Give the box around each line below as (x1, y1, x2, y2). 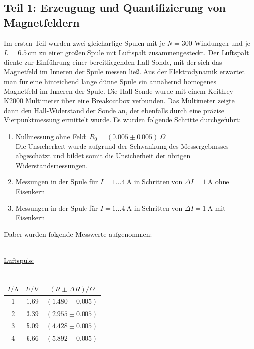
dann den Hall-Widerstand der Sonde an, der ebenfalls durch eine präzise (4, 105, 225, 115)
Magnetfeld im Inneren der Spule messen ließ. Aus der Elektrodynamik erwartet (4, 66, 245, 77)
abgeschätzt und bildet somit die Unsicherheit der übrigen (15, 150, 191, 161)
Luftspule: (4, 255, 34, 265)
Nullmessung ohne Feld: (15, 131, 87, 141)
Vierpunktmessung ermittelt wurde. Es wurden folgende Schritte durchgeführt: (4, 115, 241, 125)
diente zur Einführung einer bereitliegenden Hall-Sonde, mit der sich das (4, 57, 222, 67)
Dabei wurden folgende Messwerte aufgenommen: (4, 229, 152, 239)
